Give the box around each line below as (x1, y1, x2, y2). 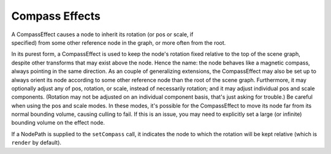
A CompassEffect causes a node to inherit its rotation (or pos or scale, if (11, 31, 194, 38)
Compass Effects (11, 9, 101, 23)
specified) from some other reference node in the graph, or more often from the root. (11, 39, 226, 46)
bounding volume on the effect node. (11, 119, 105, 126)
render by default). (11, 139, 61, 147)
